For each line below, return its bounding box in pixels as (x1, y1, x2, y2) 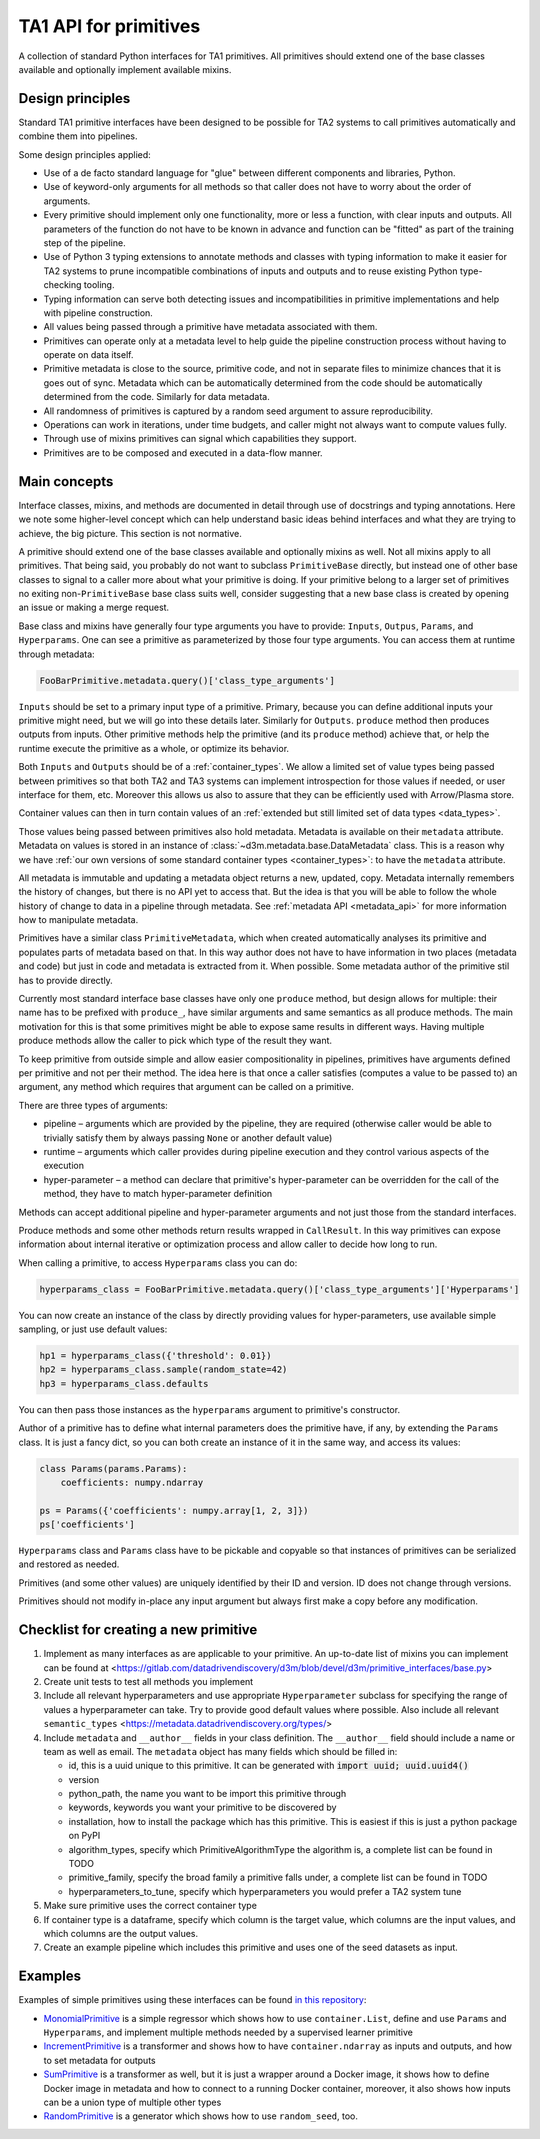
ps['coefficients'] (39, 1519, 135, 1530)
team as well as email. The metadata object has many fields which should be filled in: (43, 1745, 398, 1757)
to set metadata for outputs (43, 2054, 156, 2066)
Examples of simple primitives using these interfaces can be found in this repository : (18, 1994, 367, 2006)
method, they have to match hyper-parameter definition (43, 1188, 273, 1200)
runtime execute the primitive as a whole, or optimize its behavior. (18, 742, 290, 754)
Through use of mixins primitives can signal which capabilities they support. (43, 433, 357, 445)
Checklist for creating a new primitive (18, 1621, 258, 1639)
